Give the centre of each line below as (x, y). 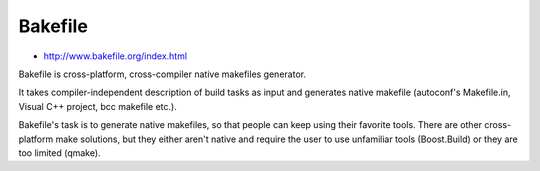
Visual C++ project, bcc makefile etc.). (97, 106)
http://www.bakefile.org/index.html (115, 56)
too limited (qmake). (59, 152)
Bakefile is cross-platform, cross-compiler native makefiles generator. (162, 74)
